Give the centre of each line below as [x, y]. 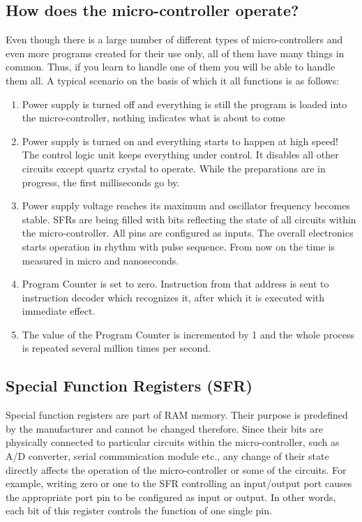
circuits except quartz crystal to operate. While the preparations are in [174, 168]
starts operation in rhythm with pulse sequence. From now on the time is [179, 246]
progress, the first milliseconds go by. [101, 182]
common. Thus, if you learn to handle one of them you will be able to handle [171, 67]
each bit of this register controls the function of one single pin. [139, 510]
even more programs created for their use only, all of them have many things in [175, 53]
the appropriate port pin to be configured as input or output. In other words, [171, 497]
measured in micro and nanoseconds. [100, 260]
